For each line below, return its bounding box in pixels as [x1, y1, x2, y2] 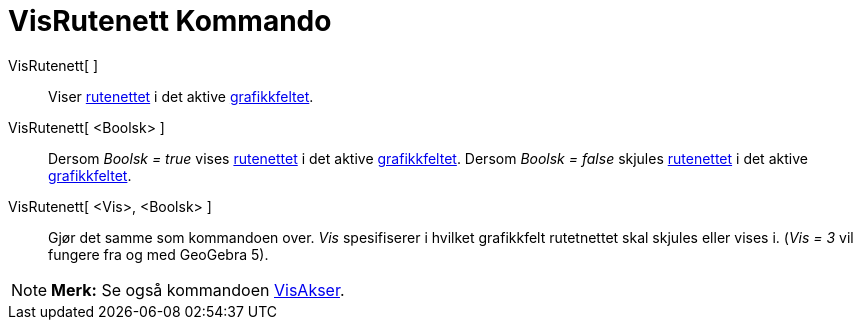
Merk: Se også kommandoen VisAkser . [51, 279, 345, 300]
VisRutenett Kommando [8, 4, 332, 38]
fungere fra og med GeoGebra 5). [48, 245, 269, 263]
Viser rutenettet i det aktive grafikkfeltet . [48, 87, 314, 105]
